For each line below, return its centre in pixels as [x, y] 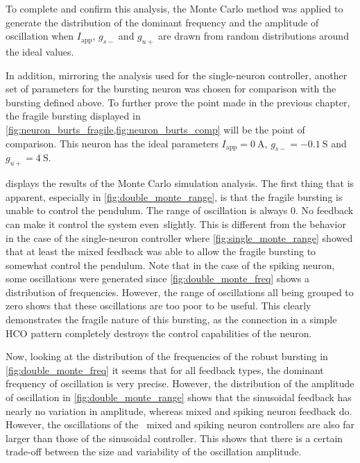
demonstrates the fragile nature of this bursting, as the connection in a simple [171, 319]
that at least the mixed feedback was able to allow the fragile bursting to [161, 251]
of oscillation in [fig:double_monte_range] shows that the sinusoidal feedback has [179, 397]
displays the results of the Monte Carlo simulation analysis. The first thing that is [180, 183]
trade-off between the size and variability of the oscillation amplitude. [154, 452]
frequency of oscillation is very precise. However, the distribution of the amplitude [180, 383]
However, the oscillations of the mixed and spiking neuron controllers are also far [180, 424]
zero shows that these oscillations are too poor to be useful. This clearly [158, 306]
